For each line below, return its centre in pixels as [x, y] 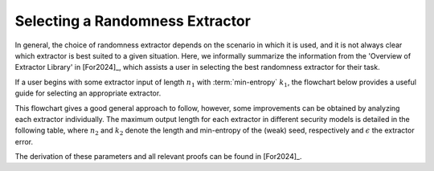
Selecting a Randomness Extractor [133, 21]
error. [24, 141]
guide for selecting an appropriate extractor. [88, 93]
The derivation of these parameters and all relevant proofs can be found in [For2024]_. [158, 157]
